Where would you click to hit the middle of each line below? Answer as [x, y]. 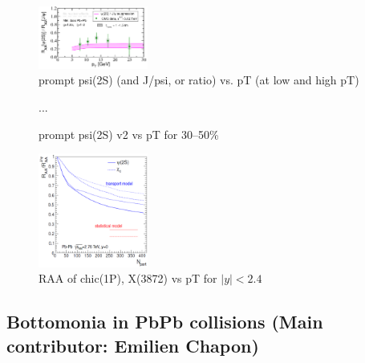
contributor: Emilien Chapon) [133, 345]
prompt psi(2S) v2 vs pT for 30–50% [129, 134]
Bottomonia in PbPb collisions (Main [165, 322]
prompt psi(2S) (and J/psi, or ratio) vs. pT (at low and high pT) [199, 80]
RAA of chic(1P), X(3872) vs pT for [128, 278]
